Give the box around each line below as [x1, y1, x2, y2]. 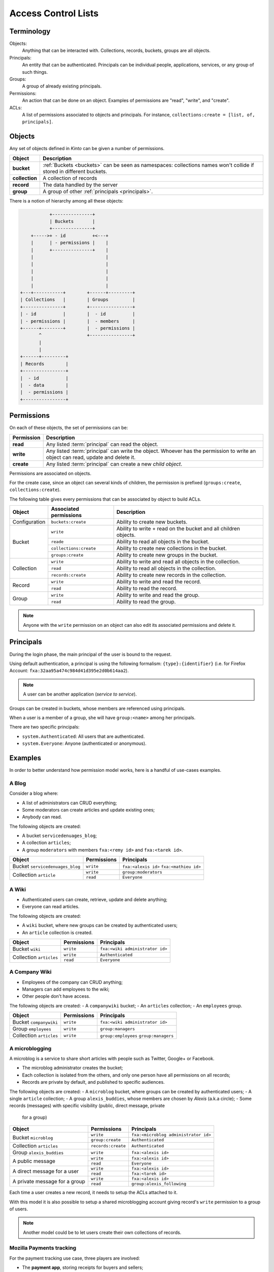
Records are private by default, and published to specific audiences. [22, 1079, 165, 1085]
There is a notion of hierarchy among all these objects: [9, 197, 124, 204]
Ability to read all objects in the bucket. [116, 538, 210, 545]
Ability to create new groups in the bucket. [116, 552, 218, 559]
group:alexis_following [131, 1181, 186, 1187]
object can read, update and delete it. [46, 453, 136, 460]
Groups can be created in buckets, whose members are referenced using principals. [9, 705, 186, 711]
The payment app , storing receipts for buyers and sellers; [22, 1264, 144, 1270]
